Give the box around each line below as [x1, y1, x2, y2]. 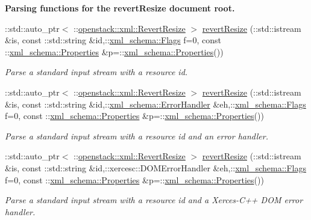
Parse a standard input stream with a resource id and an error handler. [5, 129, 268, 142]
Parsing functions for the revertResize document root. [5, 2, 235, 14]
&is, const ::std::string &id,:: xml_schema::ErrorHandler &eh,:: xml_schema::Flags [5, 97, 306, 110]
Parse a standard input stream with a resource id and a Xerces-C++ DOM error [5, 194, 303, 206]
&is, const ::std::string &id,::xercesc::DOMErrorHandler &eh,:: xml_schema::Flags [5, 161, 306, 174]
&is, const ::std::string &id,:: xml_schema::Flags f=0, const [5, 34, 221, 46]
